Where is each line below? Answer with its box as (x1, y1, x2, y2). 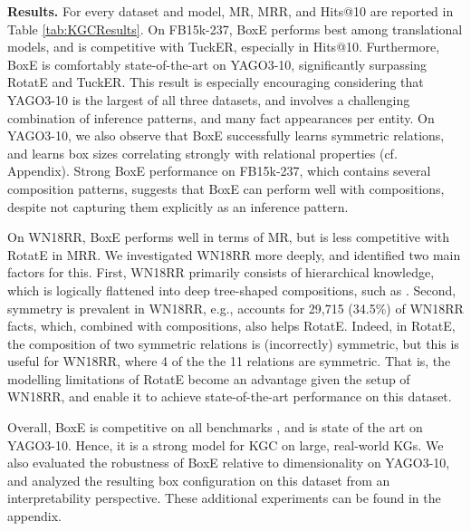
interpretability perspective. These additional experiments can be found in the (7, 488, 441, 507)
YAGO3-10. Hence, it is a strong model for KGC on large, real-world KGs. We (7, 435, 444, 454)
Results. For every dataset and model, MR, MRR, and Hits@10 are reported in (7, 2, 454, 20)
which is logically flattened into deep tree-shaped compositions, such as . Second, (7, 280, 457, 299)
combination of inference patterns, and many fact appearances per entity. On (7, 108, 435, 127)
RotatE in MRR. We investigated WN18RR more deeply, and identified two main (7, 245, 461, 264)
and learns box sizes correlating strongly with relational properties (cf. (7, 143, 398, 162)
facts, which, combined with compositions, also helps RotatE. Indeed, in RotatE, (7, 316, 456, 335)
